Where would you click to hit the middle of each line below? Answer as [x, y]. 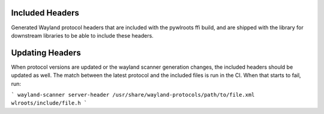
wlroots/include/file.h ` [49, 103]
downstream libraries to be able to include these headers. [82, 35]
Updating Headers [46, 53]
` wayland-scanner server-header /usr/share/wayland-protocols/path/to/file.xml [133, 95]
